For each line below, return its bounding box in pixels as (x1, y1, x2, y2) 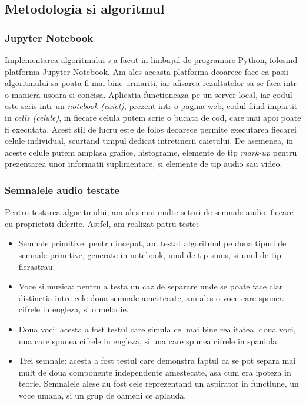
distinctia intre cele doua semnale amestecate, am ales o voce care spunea (18, 291, 284, 304)
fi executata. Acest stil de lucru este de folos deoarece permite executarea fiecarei (5, 123, 297, 135)
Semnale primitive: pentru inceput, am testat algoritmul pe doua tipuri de (18, 237, 287, 249)
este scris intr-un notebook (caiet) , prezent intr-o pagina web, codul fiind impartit (5, 100, 298, 112)
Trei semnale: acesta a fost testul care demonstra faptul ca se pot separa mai (18, 354, 296, 367)
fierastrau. (18, 260, 55, 272)
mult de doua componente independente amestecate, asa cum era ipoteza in (18, 366, 291, 378)
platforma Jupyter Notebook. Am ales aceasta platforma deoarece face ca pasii (5, 65, 288, 77)
